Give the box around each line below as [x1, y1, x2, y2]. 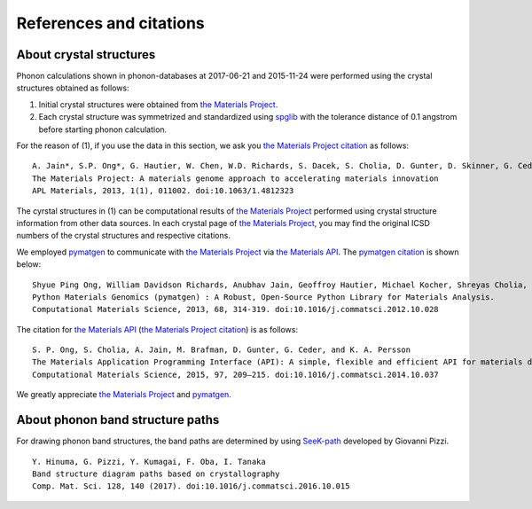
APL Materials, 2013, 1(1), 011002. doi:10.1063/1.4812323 [32, 186, 294, 196]
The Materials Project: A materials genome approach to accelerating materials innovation [32, 173, 439, 184]
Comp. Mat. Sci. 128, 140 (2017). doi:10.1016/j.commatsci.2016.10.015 [32, 482, 350, 491]
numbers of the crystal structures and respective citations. [16, 231, 231, 241]
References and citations [16, 13, 206, 33]
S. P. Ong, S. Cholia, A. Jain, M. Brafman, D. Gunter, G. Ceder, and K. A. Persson [32, 345, 411, 355]
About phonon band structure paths [16, 412, 220, 427]
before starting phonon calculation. [38, 124, 168, 135]
